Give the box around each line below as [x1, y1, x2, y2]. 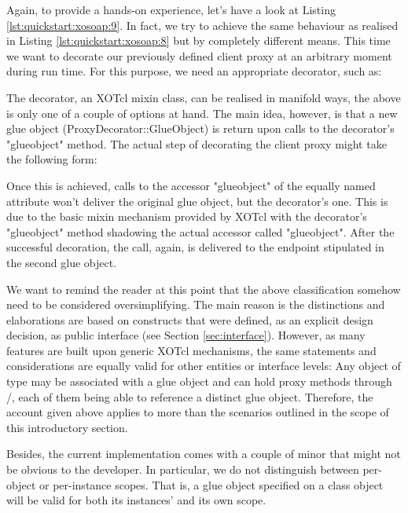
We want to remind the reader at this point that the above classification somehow [6, 280, 401, 297]
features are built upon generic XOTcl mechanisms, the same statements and [6, 342, 377, 358]
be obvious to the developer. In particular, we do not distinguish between [6, 461, 359, 478]
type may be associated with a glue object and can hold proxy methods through [6, 373, 392, 390]
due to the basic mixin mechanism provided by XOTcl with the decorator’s [6, 208, 367, 225]
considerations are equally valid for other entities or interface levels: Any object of [6, 357, 401, 374]
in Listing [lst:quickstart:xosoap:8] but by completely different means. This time [6, 32, 391, 49]
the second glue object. [6, 254, 117, 270]
